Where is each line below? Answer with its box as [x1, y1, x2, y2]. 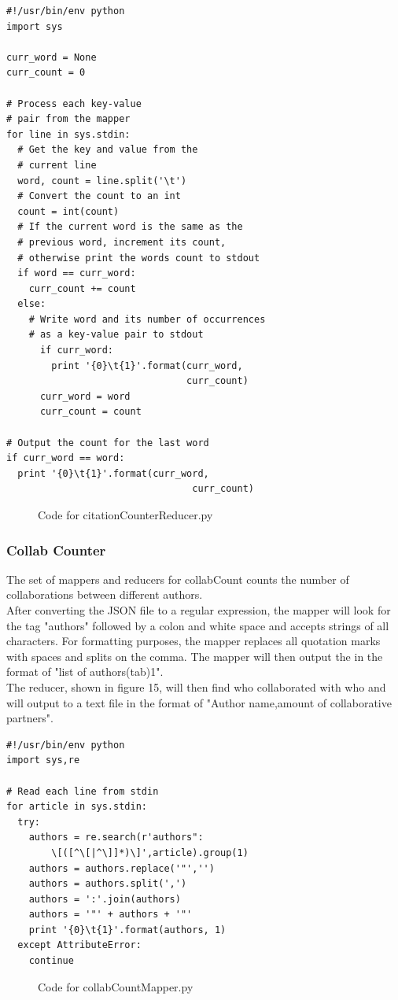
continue [28, 955, 74, 967]
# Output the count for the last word [6, 437, 209, 448]
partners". [6, 710, 53, 726]
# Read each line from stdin [6, 785, 159, 797]
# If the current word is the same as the [17, 221, 243, 233]
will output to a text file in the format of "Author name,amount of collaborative [6, 694, 392, 710]
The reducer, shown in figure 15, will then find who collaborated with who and [6, 678, 386, 695]
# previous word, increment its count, [17, 236, 227, 248]
